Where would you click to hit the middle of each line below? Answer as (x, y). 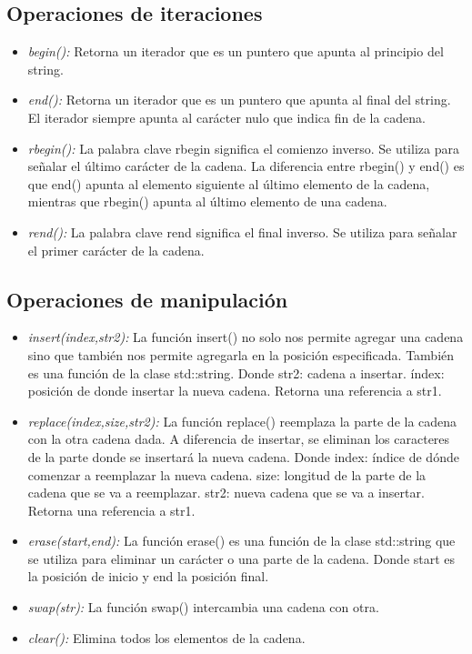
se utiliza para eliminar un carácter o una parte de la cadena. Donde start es (241, 558)
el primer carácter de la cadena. (116, 250)
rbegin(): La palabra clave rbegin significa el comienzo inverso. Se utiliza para (243, 148)
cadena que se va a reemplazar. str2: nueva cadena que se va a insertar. (226, 493)
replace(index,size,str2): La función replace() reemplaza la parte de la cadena (242, 421)
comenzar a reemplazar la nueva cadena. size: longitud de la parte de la (227, 474)
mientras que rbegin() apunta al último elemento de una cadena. (207, 201)
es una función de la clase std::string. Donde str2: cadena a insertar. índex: (236, 372)
